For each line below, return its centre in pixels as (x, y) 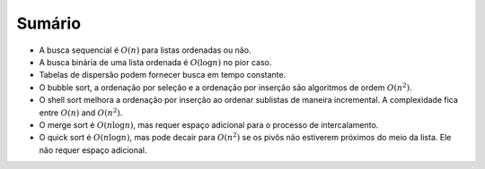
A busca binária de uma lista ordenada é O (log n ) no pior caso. (155, 62)
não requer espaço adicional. (93, 150)
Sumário (48, 23)
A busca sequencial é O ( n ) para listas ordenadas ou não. (145, 50)
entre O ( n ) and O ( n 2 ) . (81, 112)
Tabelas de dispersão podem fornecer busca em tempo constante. (163, 75)
